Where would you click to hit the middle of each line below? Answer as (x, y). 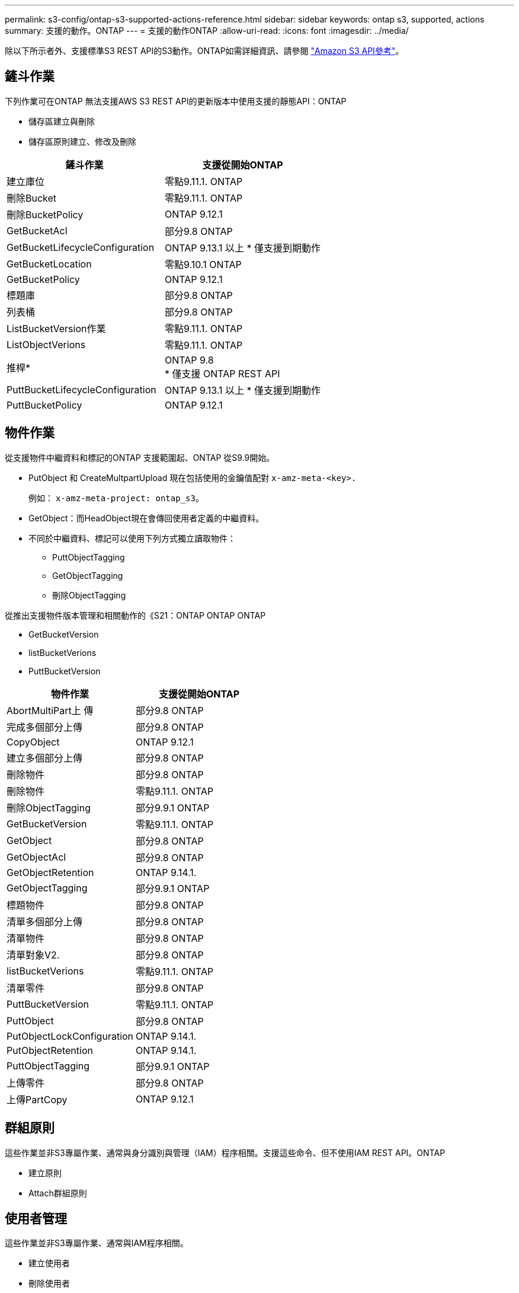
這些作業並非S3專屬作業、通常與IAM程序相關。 (97, 1243)
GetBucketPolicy (43, 279)
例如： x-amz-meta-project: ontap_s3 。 (116, 498)
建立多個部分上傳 (45, 758)
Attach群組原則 (58, 1193)
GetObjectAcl (36, 857)
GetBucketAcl (37, 230)
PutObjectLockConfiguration (70, 1036)
